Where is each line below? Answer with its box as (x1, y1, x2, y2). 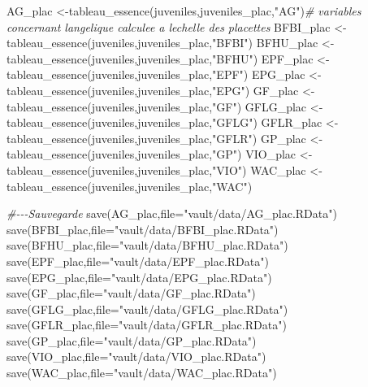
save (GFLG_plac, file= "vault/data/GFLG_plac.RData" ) (6, 300, 288, 317)
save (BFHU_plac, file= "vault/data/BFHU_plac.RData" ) (6, 237, 288, 254)
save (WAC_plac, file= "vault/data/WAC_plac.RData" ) (6, 364, 277, 381)
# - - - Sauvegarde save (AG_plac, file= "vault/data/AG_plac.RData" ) (6, 205, 337, 222)
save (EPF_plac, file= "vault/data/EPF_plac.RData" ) (6, 252, 269, 269)
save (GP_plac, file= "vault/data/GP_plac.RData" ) (6, 332, 257, 349)
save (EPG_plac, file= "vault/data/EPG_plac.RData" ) (6, 268, 272, 285)
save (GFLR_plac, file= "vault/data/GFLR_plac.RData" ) (6, 316, 287, 333)
